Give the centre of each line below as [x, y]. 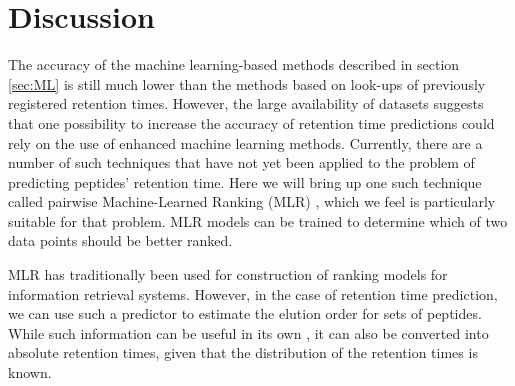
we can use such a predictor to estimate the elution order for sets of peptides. [245, 313]
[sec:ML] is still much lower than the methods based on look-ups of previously [247, 83]
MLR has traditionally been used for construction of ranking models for [228, 274]
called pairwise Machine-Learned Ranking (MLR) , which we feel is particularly [252, 201]
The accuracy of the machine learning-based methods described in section [234, 64]
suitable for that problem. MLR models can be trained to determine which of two [258, 220]
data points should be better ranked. [120, 240]
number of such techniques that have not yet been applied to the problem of [241, 162]
